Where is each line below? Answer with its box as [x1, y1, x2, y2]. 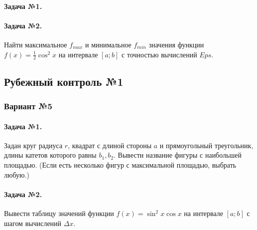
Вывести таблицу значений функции [4, 208, 114, 218]
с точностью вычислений [122, 49, 197, 59]
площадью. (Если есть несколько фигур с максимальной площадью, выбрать [4, 160, 237, 170]
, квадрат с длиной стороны [68, 140, 152, 150]
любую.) [4, 169, 29, 180]
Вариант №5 [4, 100, 52, 112]
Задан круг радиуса [4, 140, 63, 150]
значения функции [148, 39, 204, 49]
